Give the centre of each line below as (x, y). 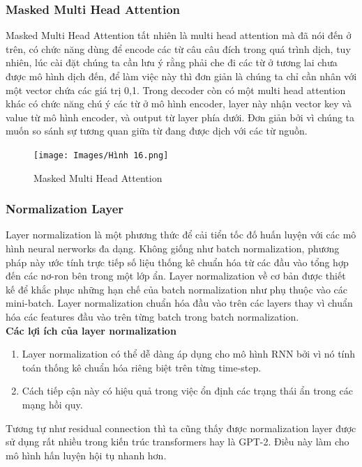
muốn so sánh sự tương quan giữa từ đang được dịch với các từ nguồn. (157, 131)
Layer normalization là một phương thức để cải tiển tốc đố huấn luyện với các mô (181, 235)
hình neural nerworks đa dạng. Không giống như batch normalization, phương (173, 248)
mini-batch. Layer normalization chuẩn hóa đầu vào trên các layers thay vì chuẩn (179, 303)
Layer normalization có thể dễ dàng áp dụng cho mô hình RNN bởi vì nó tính (189, 354)
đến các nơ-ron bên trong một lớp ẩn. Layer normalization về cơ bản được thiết (176, 276)
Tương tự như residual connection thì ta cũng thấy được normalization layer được (181, 428)
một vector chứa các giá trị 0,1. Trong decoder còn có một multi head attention (176, 90)
